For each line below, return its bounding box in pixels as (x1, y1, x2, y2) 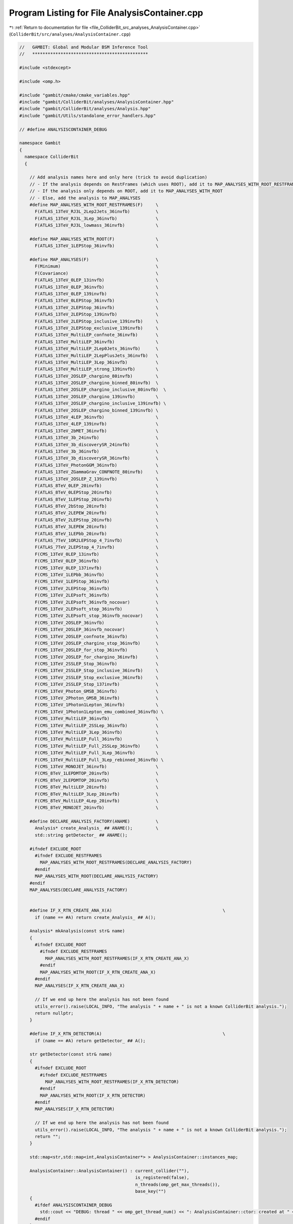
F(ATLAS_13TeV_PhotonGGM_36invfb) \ (35, 462, 159, 468)
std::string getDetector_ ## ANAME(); (35, 832, 128, 838)
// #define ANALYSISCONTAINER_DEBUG (19, 126, 107, 132)
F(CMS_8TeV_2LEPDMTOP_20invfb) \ (35, 777, 159, 783)
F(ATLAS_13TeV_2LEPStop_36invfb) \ (35, 305, 159, 310)
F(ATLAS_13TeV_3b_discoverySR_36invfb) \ (35, 455, 159, 461)
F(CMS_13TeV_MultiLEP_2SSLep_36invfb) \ (35, 723, 159, 728)
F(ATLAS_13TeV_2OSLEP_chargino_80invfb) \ (35, 373, 159, 379)
